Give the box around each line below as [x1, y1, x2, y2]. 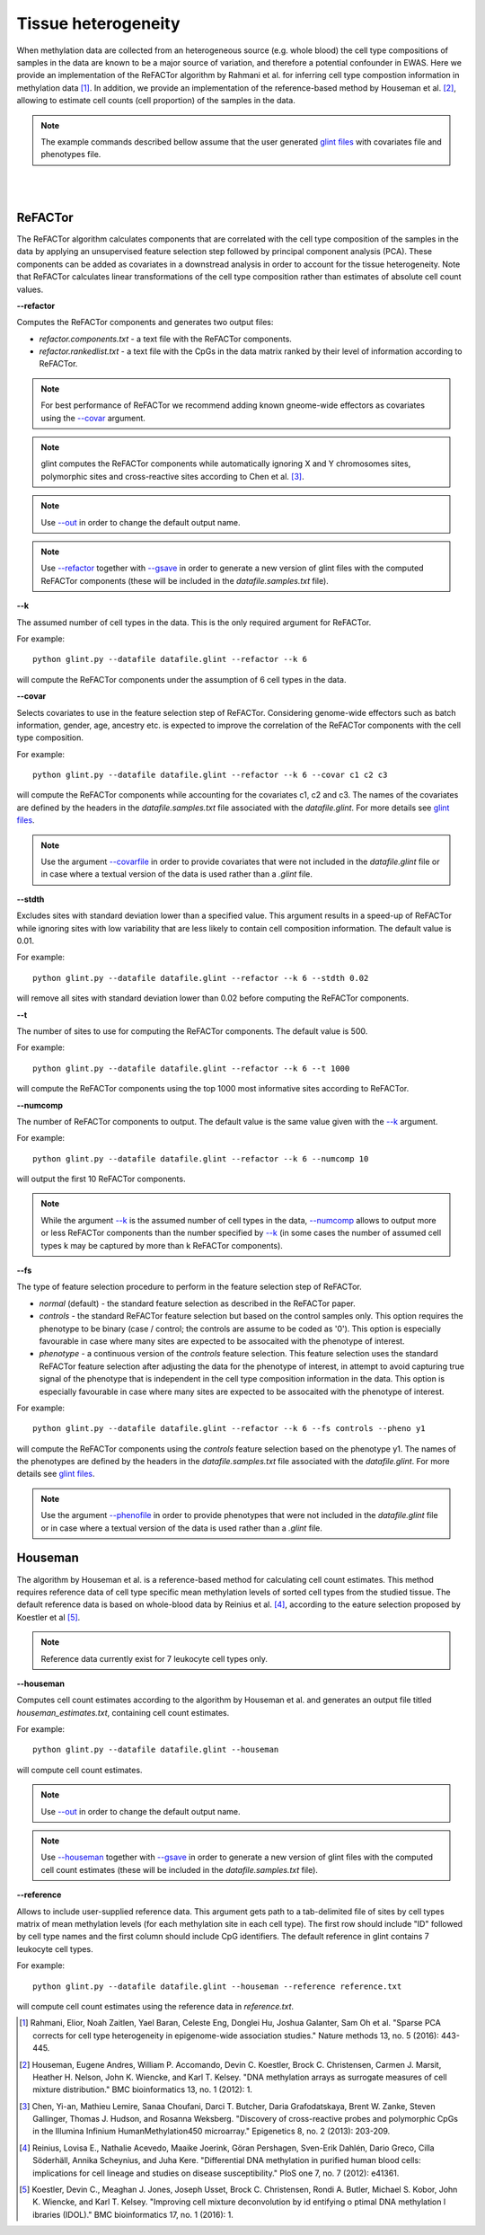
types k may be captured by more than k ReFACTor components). [40, 1240, 283, 1250]
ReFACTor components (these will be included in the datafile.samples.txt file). [40, 575, 330, 586]
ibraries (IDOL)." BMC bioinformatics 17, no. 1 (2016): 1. [32, 2209, 234, 2220]
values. [16, 284, 44, 295]
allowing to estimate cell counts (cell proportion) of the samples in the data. [16, 95, 295, 106]
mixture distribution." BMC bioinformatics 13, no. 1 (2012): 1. [32, 2084, 253, 2095]
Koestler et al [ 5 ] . [16, 1612, 81, 1622]
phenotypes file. [40, 149, 101, 160]
